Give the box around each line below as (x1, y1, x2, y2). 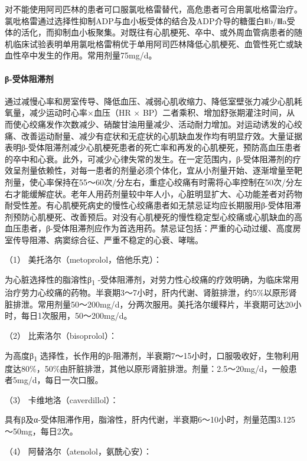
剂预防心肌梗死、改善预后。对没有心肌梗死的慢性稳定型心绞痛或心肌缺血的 (5, 210, 294, 223)
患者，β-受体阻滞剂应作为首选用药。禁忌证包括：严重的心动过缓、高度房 (21, 222, 301, 234)
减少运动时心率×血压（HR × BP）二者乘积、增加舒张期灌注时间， (29, 106, 287, 119)
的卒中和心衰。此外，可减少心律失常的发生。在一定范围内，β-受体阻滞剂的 (5, 152, 293, 165)
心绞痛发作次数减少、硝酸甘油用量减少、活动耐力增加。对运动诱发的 (21, 117, 286, 130)
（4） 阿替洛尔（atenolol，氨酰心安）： (5, 444, 152, 457)
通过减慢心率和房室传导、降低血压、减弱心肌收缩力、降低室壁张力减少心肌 (5, 94, 294, 107)
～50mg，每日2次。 (5, 425, 78, 437)
